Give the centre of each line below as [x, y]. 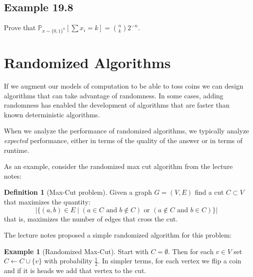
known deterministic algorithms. [52, 114]
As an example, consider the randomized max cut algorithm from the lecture [118, 166]
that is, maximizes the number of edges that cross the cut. [91, 218]
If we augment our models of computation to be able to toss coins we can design [124, 86]
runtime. [17, 150]
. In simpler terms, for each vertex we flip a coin [170, 261]
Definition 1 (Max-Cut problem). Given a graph [78, 192]
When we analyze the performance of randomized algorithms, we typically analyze [126, 131]
